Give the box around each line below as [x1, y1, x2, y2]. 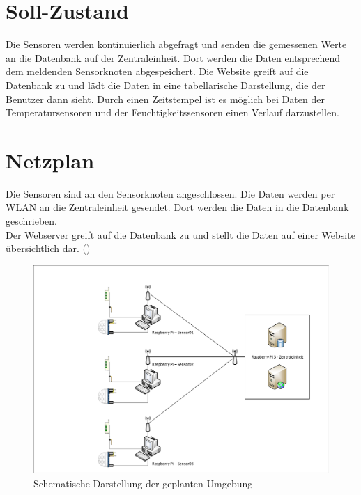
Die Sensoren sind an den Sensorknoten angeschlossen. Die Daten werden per [6, 186, 335, 201]
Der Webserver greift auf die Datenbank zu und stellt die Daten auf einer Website [6, 227, 355, 242]
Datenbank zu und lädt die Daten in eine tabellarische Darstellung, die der [6, 77, 325, 92]
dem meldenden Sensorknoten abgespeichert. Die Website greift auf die [6, 64, 309, 79]
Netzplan [6, 146, 95, 174]
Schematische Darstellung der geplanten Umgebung [33, 476, 253, 490]
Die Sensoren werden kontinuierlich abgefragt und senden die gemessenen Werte [6, 37, 347, 52]
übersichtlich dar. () [6, 241, 91, 256]
